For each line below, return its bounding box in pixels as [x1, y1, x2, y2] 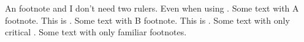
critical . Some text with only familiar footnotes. [5, 26, 187, 38]
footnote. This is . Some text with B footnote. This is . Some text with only [5, 13, 290, 26]
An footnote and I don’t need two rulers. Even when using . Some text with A [5, 2, 299, 14]
